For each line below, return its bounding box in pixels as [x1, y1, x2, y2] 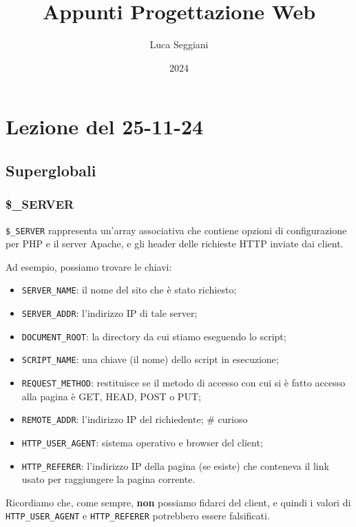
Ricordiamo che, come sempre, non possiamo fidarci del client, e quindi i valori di [6, 495, 351, 509]
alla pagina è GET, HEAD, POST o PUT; [21, 389, 201, 403]
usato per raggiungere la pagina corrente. [21, 472, 196, 486]
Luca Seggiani [149, 37, 209, 52]
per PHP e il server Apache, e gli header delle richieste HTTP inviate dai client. [6, 236, 344, 251]
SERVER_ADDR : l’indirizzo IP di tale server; [21, 306, 198, 320]
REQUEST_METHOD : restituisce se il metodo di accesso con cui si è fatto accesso [21, 375, 346, 389]
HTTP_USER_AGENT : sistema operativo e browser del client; [21, 435, 263, 449]
